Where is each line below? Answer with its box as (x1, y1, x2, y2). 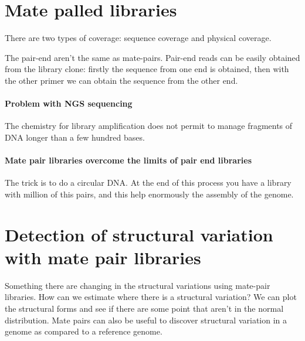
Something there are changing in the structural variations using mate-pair (5, 279, 270, 291)
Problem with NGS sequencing (5, 97, 133, 110)
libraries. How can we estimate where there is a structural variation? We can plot (5, 291, 297, 303)
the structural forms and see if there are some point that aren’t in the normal (5, 302, 284, 314)
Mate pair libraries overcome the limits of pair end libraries (5, 154, 252, 166)
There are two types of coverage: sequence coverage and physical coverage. (5, 32, 272, 44)
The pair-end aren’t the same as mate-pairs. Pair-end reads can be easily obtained (5, 51, 300, 63)
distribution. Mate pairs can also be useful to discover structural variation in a (5, 313, 287, 326)
